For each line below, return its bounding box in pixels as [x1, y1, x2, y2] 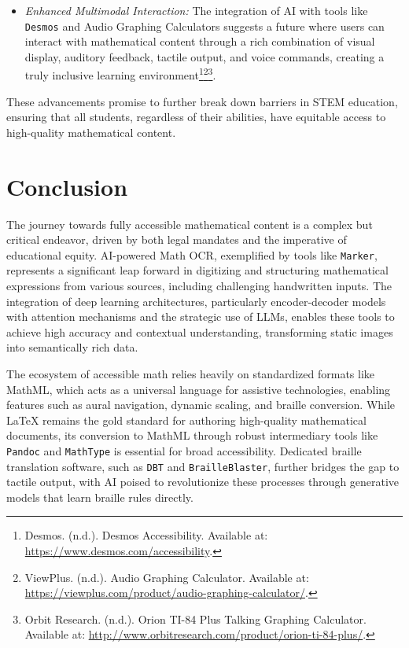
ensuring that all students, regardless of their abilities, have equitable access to [6, 109, 386, 125]
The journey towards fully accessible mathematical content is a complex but [6, 215, 373, 232]
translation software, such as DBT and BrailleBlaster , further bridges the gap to [6, 458, 400, 474]
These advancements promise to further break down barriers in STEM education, [6, 93, 398, 109]
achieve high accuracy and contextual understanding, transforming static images [6, 323, 393, 340]
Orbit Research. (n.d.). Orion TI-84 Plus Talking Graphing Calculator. [24, 610, 367, 627]
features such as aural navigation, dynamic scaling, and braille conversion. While [6, 396, 396, 413]
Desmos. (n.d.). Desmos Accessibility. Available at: [24, 527, 268, 543]
